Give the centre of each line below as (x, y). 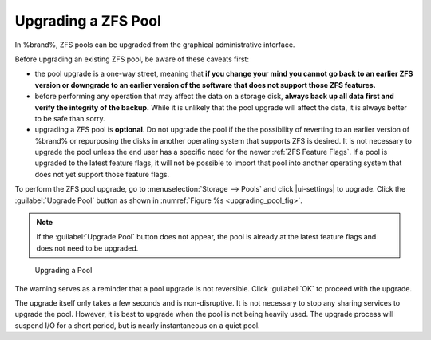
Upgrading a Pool (63, 271)
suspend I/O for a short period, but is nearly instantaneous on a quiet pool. (137, 325)
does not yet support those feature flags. (102, 174)
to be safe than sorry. (70, 118)
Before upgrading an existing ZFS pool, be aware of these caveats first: (132, 59)
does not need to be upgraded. (87, 248)
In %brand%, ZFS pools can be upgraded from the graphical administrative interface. (155, 45)
